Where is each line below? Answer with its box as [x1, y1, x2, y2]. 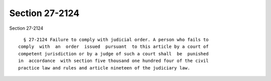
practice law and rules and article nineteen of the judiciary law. [18, 65, 190, 70]
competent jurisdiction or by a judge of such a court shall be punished [18, 51, 209, 56]
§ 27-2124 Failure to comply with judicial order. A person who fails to [23, 37, 209, 42]
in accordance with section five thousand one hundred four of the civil [18, 58, 209, 64]
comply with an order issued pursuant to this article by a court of [18, 44, 209, 50]
